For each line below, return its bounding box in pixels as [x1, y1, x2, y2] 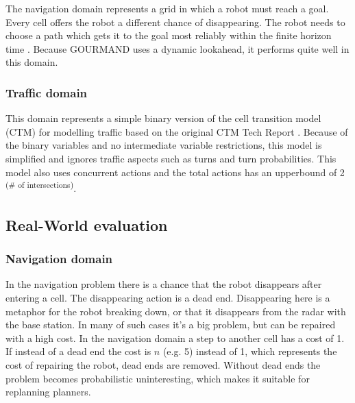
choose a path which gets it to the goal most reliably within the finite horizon [5, 28, 332, 42]
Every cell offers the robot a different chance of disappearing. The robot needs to [5, 14, 345, 29]
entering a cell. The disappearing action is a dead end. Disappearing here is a [5, 291, 330, 304]
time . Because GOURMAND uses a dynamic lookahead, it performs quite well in [5, 41, 350, 56]
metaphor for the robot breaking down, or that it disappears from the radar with [5, 304, 346, 318]
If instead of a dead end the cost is [5, 344, 151, 358]
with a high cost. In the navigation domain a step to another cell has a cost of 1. [5, 330, 345, 345]
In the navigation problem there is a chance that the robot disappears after [5, 277, 322, 291]
